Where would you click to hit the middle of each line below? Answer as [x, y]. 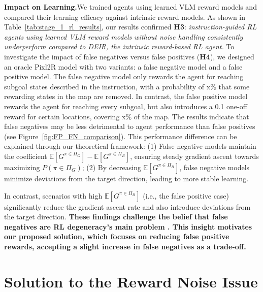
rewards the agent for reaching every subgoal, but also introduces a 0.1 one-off [126, 106]
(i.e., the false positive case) [186, 195]
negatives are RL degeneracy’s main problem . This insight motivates [128, 226]
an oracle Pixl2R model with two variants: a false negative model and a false [123, 66]
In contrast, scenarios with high [53, 195]
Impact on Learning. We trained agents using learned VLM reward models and [130, 7]
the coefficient [26, 156]
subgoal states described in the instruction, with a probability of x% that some [127, 86]
